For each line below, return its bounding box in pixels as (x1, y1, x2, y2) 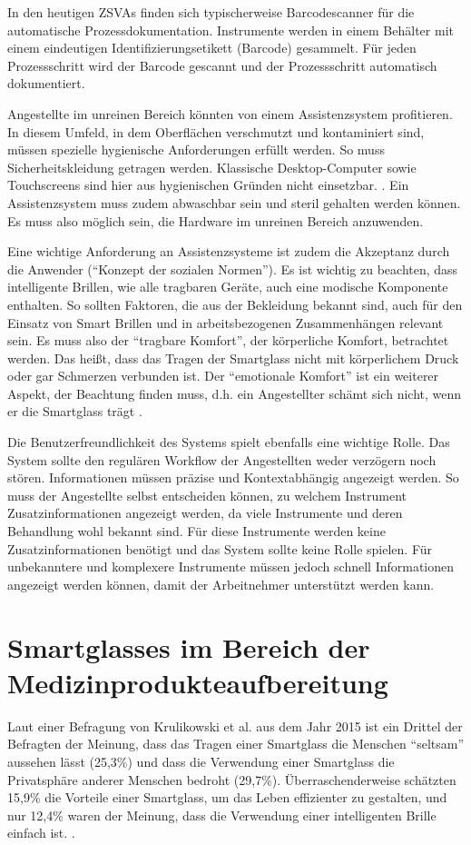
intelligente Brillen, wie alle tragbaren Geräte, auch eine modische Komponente (7, 277, 448, 296)
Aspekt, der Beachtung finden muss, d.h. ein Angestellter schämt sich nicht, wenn (7, 383, 462, 403)
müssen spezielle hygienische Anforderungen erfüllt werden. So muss (7, 140, 385, 159)
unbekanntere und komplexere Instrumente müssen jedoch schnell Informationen (7, 557, 455, 576)
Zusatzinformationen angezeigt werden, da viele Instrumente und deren (7, 503, 403, 522)
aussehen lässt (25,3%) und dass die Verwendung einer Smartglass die (7, 751, 395, 770)
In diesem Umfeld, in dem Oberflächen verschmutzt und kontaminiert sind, (7, 122, 425, 141)
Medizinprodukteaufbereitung (7, 663, 388, 701)
